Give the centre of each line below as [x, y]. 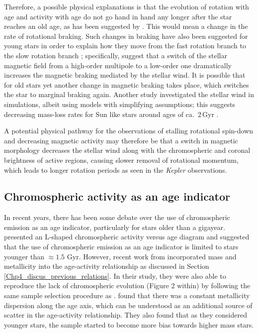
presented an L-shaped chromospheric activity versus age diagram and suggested [127, 237]
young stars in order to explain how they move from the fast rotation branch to [125, 46]
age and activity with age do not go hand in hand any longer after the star [118, 16]
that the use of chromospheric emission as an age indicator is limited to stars [121, 247]
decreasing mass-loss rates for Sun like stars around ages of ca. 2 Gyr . [111, 114]
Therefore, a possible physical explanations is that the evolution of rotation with [127, 6]
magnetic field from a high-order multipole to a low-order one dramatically [118, 65]
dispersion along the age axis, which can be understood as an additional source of [128, 305]
